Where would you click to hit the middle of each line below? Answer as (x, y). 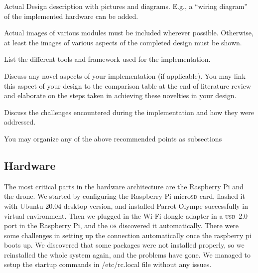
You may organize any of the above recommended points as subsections (113, 138)
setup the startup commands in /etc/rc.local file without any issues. (108, 264)
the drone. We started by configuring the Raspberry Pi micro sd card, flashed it (125, 196)
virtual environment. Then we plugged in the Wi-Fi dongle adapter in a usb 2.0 (126, 215)
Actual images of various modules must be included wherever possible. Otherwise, (129, 33)
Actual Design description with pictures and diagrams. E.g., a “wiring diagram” (126, 6)
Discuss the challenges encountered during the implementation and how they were (129, 112)
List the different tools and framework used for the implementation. (107, 59)
